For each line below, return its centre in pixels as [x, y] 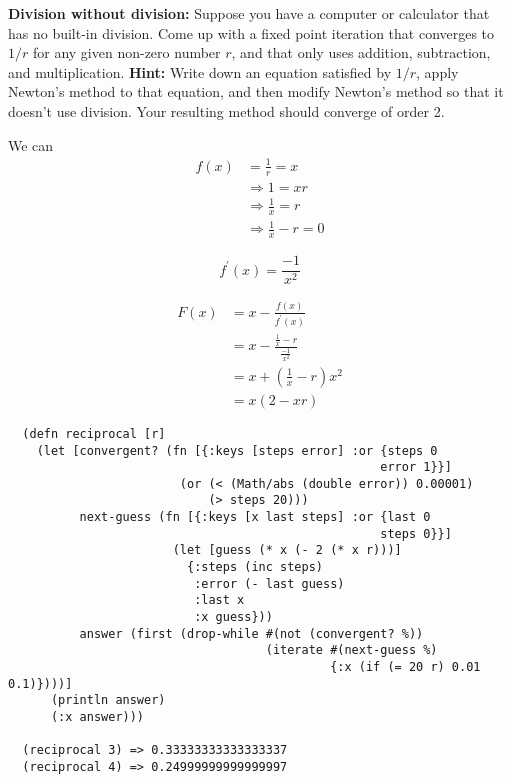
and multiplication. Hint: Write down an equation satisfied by [200, 71]
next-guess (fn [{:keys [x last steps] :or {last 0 [255, 517]
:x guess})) [233, 617]
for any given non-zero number [126, 52]
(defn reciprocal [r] [94, 433]
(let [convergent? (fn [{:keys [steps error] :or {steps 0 [237, 450]
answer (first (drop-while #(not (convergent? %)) [251, 633]
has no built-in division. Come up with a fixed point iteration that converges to [251, 32]
